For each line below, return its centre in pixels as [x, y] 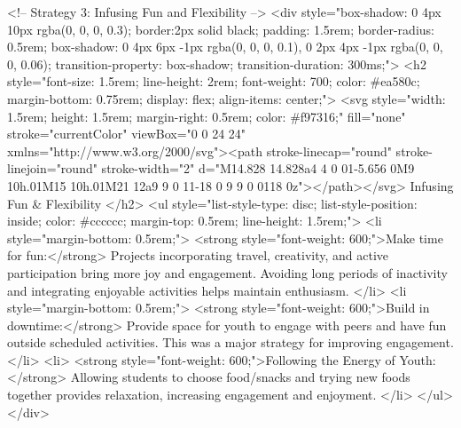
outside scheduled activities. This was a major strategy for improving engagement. [230, 342]
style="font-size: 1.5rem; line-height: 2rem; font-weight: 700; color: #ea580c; [214, 81]
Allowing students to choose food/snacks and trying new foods [240, 377]
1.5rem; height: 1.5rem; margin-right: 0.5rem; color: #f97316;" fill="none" [207, 116]
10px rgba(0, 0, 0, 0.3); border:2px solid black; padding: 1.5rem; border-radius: [221, 29]
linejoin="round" [52, 168]
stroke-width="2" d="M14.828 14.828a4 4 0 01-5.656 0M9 [258, 168]
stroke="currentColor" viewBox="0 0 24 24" [127, 134]
